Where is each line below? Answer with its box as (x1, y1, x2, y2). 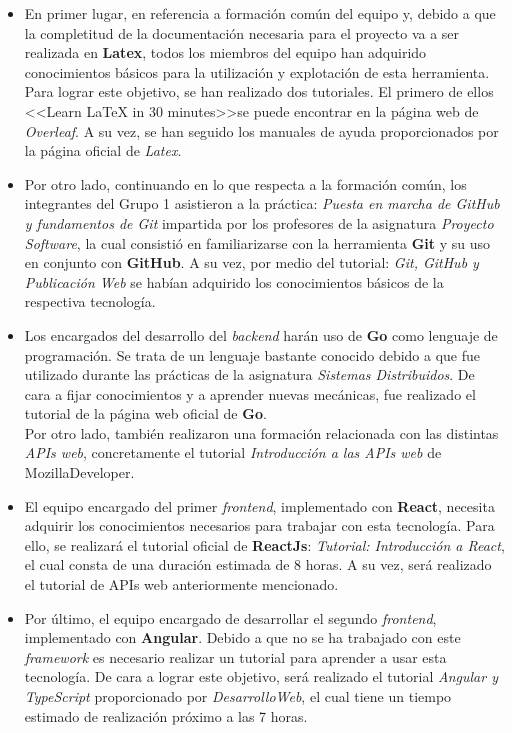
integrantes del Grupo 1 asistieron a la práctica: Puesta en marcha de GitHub (24, 193, 500, 214)
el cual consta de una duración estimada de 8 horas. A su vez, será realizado (24, 554, 492, 575)
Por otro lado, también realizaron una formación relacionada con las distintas (24, 422, 499, 443)
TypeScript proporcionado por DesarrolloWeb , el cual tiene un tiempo (24, 686, 452, 706)
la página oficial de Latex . (24, 140, 182, 161)
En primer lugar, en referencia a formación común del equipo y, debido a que (24, 3, 496, 23)
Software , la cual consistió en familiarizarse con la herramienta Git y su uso (24, 232, 491, 253)
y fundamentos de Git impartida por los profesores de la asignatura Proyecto (24, 212, 494, 233)
